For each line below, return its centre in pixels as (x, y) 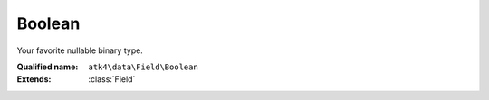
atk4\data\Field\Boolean (143, 67)
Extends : (34, 79)
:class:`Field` (112, 79)
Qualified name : (48, 67)
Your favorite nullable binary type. (80, 50)
